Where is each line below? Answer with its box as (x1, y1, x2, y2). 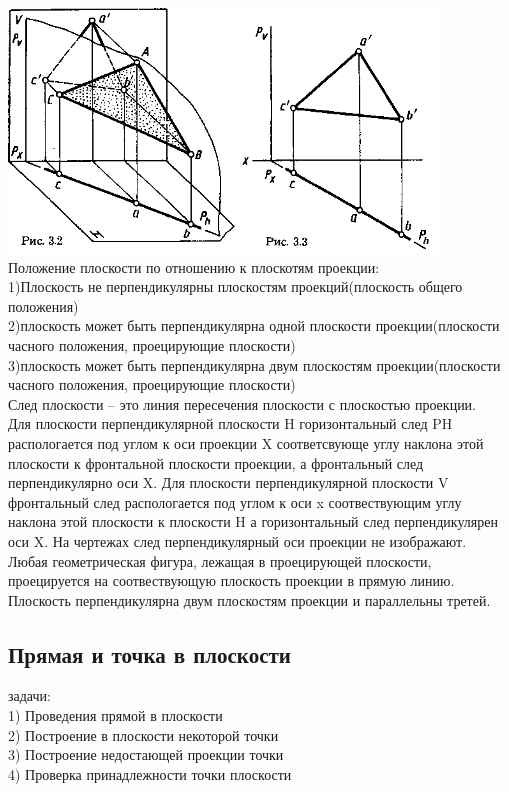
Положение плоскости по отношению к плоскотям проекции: (8, 256, 380, 277)
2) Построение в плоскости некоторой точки (8, 724, 279, 745)
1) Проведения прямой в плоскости (8, 705, 223, 726)
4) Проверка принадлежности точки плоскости (8, 763, 292, 784)
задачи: (8, 685, 51, 706)
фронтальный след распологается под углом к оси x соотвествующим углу (8, 491, 462, 512)
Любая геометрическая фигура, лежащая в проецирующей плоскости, (8, 550, 432, 571)
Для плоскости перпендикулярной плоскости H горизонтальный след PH (8, 413, 453, 434)
